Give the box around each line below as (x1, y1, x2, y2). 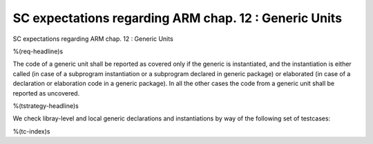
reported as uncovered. (12, 89, 80, 97)
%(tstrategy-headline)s (12, 101, 79, 110)
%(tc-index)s (12, 127, 50, 135)
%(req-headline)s (12, 47, 64, 55)
